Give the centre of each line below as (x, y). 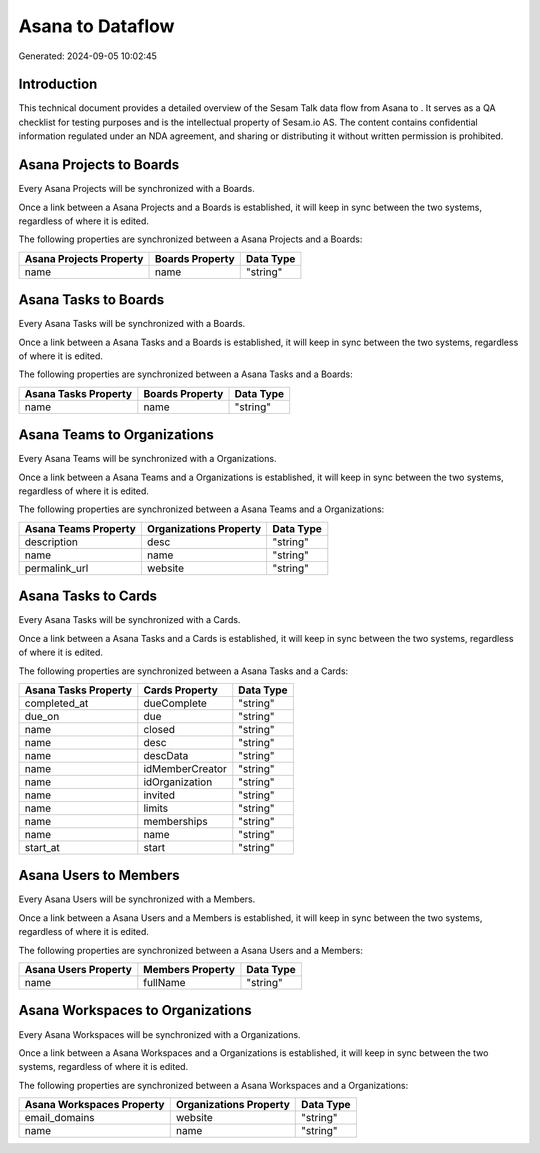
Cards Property (181, 690)
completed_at (56, 703)
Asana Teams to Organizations (116, 435)
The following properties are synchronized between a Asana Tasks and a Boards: (186, 374)
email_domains (59, 1118)
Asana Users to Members (99, 875)
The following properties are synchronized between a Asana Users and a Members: (191, 950)
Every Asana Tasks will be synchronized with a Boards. (132, 324)
